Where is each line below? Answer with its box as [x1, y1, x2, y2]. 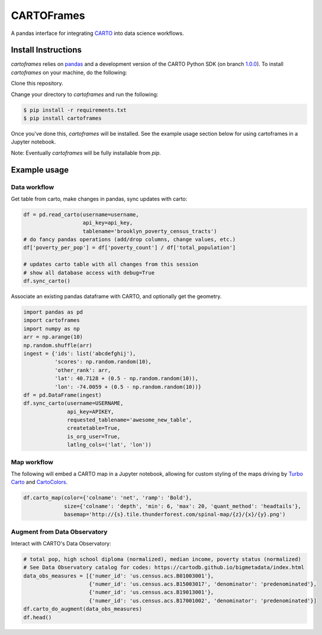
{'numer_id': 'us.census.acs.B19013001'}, [89, 589, 214, 596]
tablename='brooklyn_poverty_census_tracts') [82, 228, 217, 234]
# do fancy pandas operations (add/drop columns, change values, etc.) [23, 236, 236, 243]
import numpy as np [23, 325, 80, 332]
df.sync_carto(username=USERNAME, [23, 400, 124, 407]
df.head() [23, 614, 52, 621]
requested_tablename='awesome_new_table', [67, 417, 192, 423]
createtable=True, [67, 425, 121, 432]
